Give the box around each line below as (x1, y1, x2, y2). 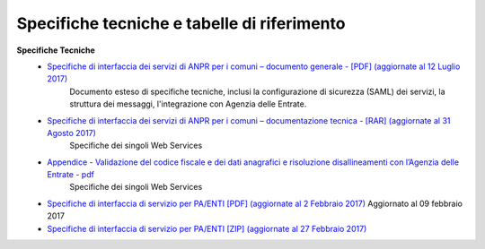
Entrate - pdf (47, 169, 94, 180)
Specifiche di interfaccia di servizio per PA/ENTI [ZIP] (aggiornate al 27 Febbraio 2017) (47, 223, 367, 234)
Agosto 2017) (47, 127, 96, 138)
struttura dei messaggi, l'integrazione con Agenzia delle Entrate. (69, 99, 307, 109)
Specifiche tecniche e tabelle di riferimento (16, 13, 346, 33)
